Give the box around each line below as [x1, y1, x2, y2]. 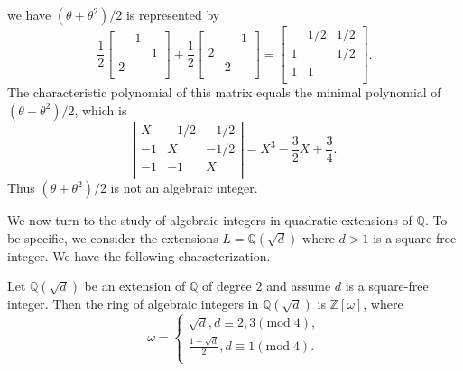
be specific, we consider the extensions [7, 228, 218, 247]
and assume [266, 276, 331, 295]
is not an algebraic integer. [110, 178, 258, 197]
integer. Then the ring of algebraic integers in [7, 294, 259, 313]
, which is [74, 100, 127, 119]
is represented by [125, 5, 220, 23]
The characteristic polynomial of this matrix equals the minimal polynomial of [7, 83, 441, 102]
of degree [201, 276, 252, 295]
